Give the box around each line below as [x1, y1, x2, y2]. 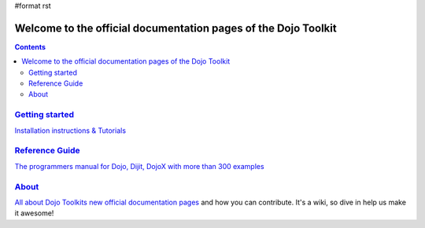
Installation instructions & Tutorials [14, 126, 126, 135]
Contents [14, 42, 46, 51]
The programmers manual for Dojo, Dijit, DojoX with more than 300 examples [14, 161, 264, 171]
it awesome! [14, 208, 54, 218]
